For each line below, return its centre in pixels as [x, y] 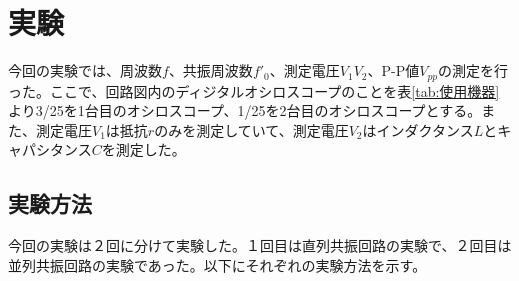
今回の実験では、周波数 [85, 70]
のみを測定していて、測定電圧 [251, 129]
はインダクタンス [418, 129]
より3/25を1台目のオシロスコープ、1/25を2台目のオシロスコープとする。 [245, 110]
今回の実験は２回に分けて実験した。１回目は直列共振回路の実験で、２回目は [260, 245]
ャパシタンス [50, 149]
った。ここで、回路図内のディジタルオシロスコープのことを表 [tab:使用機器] [254, 90]
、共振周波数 [210, 70]
